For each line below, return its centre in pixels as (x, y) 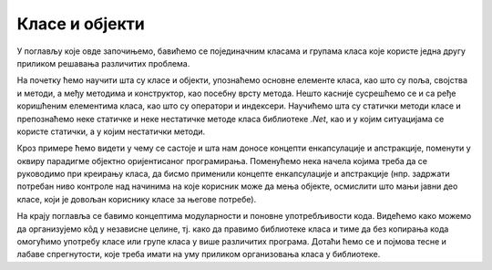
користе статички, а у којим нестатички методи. (111, 131)
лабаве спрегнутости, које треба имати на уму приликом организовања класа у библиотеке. (199, 254)
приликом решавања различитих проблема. (103, 63)
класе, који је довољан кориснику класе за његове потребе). (137, 199)
